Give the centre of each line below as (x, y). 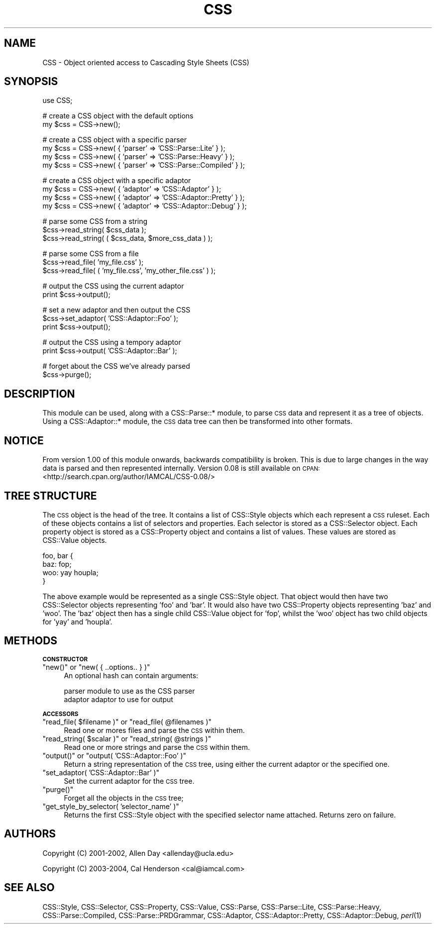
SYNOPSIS (31, 82)
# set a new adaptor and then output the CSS (116, 310)
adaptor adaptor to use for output (118, 699)
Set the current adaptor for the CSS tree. (129, 781)
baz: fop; (57, 564)
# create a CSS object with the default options (118, 116)
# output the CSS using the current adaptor (113, 286)
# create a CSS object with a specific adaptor (117, 181)
